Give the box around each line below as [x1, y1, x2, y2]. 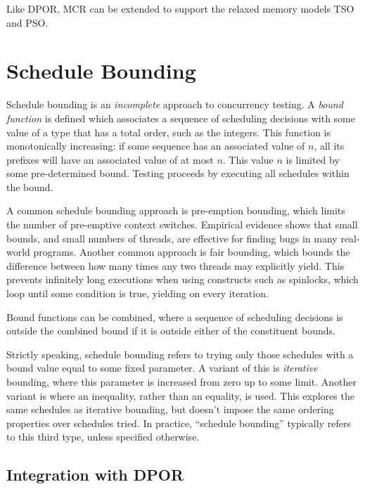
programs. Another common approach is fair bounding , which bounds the [33, 244, 350, 259]
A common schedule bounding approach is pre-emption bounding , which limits [6, 203, 345, 218]
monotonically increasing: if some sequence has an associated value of [6, 138, 305, 153]
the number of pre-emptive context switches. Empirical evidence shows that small [6, 217, 358, 232]
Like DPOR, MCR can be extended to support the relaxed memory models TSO [6, 1, 354, 15]
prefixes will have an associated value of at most [6, 152, 214, 167]
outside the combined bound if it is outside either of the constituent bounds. [6, 323, 335, 338]
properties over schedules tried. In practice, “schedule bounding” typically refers [6, 415, 351, 430]
